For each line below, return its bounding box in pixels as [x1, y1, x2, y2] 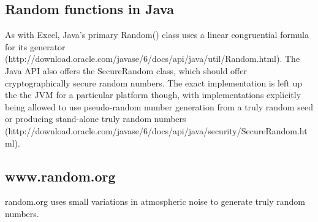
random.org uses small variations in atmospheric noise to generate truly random [5, 195, 305, 208]
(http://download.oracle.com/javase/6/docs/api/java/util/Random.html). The [5, 52, 300, 65]
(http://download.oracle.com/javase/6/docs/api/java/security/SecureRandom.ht [5, 124, 308, 137]
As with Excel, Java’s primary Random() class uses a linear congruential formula [5, 28, 309, 41]
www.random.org [5, 166, 116, 185]
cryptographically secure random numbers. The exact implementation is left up [5, 76, 302, 89]
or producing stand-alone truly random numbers [5, 112, 186, 125]
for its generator [5, 40, 66, 53]
